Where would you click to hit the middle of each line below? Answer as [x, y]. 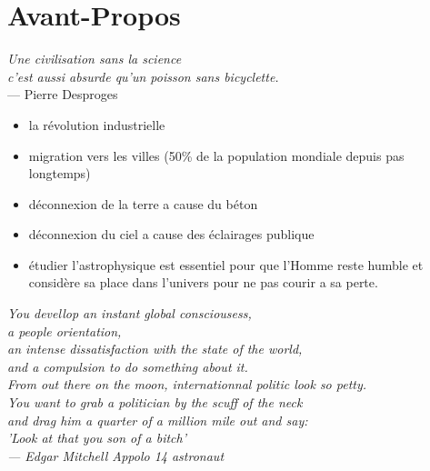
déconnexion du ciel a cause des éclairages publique [171, 234]
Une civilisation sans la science [95, 59]
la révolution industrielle [97, 124]
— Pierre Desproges [63, 94]
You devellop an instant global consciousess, [130, 313]
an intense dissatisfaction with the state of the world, [155, 349]
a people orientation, [65, 331]
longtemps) [60, 173]
